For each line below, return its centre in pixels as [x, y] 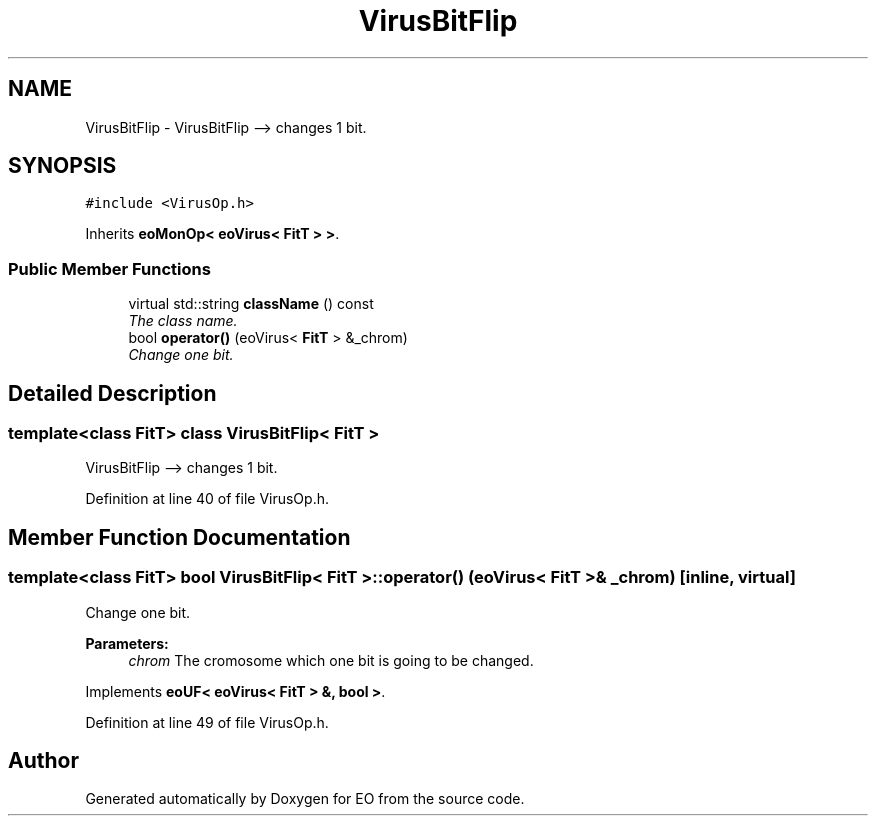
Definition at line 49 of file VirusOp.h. [207, 722]
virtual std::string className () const [251, 304]
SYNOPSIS [62, 166]
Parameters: [127, 643]
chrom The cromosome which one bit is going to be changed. [331, 660]
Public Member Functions [109, 268]
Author [43, 761]
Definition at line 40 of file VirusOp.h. [207, 499]
